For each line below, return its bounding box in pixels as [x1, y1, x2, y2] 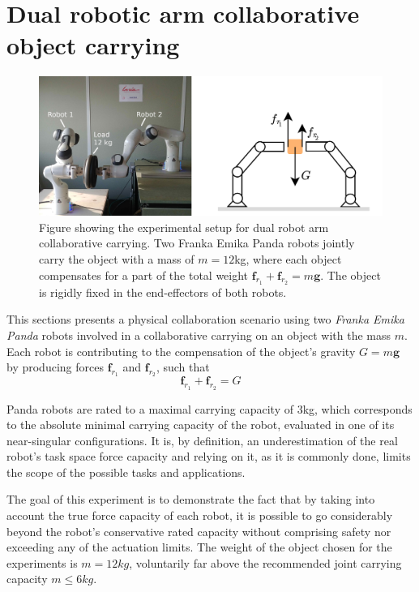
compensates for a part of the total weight [39, 266, 249, 283]
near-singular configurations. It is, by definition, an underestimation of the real [6, 431, 398, 448]
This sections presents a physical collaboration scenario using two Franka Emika [6, 311, 404, 328]
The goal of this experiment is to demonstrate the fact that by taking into [6, 491, 375, 508]
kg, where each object [234, 250, 342, 267]
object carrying [6, 28, 180, 62]
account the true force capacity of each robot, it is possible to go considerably [6, 507, 393, 524]
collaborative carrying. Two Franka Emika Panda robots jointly [39, 234, 355, 251]
